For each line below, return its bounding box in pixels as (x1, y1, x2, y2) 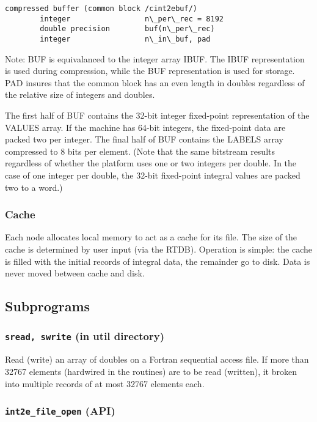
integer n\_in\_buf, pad (40, 34, 211, 43)
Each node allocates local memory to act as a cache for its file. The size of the (5, 231, 297, 243)
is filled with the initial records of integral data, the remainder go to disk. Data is (5, 254, 310, 267)
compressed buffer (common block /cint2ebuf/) (5, 4, 197, 13)
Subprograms (5, 297, 90, 316)
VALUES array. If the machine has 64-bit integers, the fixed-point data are (5, 120, 286, 133)
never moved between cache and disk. (5, 267, 145, 279)
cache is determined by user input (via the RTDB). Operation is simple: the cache (5, 242, 313, 255)
